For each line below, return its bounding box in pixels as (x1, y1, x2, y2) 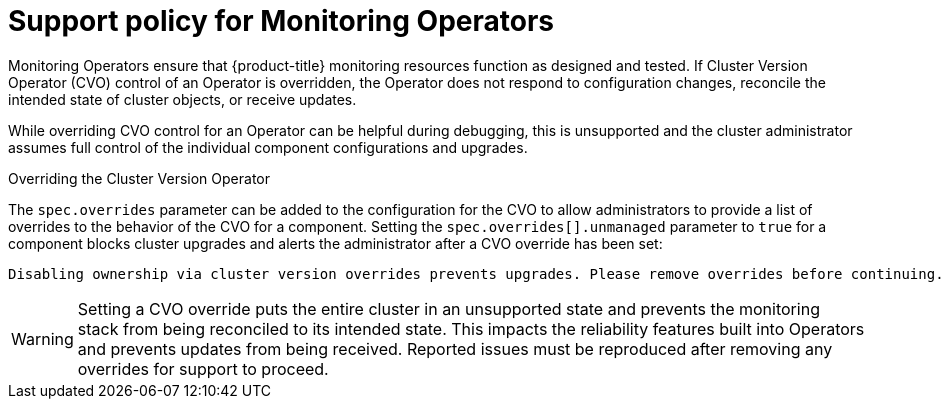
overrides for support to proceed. (77, 358, 329, 379)
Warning (11, 328, 74, 349)
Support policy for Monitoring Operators (8, 4, 554, 38)
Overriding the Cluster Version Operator (8, 169, 271, 187)
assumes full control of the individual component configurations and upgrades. (8, 138, 528, 156)
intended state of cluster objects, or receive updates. (8, 90, 357, 108)
